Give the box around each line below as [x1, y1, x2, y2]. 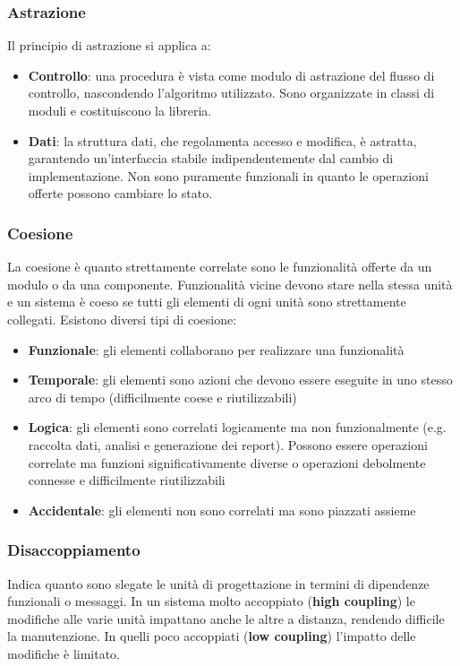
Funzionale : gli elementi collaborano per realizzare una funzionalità [28, 340, 405, 359]
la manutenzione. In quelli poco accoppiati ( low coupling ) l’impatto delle [7, 627, 416, 645]
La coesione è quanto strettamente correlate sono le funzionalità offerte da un [7, 257, 432, 276]
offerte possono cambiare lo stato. [28, 184, 213, 203]
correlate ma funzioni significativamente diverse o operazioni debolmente [28, 453, 426, 471]
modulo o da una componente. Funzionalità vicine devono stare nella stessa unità [7, 274, 453, 293]
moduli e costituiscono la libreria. [28, 101, 212, 119]
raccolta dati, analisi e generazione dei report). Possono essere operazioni [28, 435, 428, 454]
